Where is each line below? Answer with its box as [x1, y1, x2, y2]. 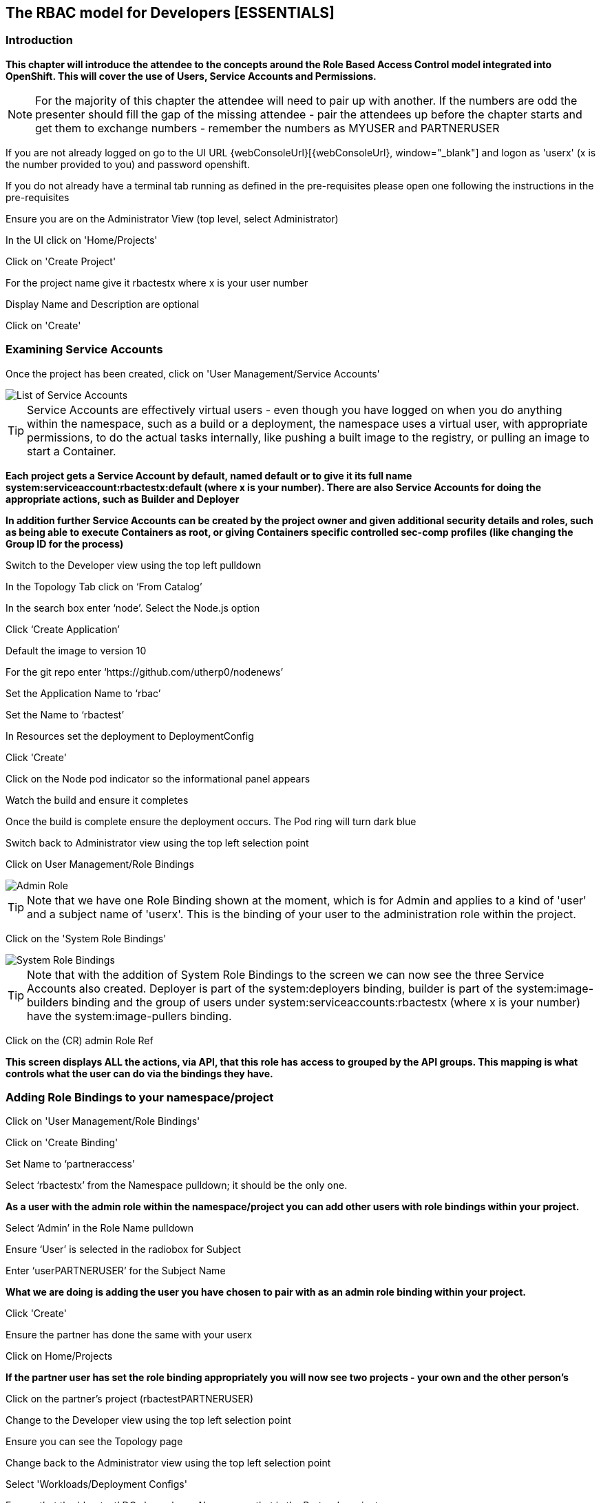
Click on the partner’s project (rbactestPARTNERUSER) [6, 1393, 253, 1405]
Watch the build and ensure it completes [6, 794, 189, 806]
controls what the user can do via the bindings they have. [6, 1067, 273, 1079]
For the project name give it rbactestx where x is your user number [6, 276, 308, 289]
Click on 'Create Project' [6, 255, 116, 267]
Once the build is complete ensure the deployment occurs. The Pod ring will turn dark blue [6, 815, 417, 827]
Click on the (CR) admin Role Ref [6, 1034, 154, 1046]
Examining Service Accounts [6, 342, 163, 357]
